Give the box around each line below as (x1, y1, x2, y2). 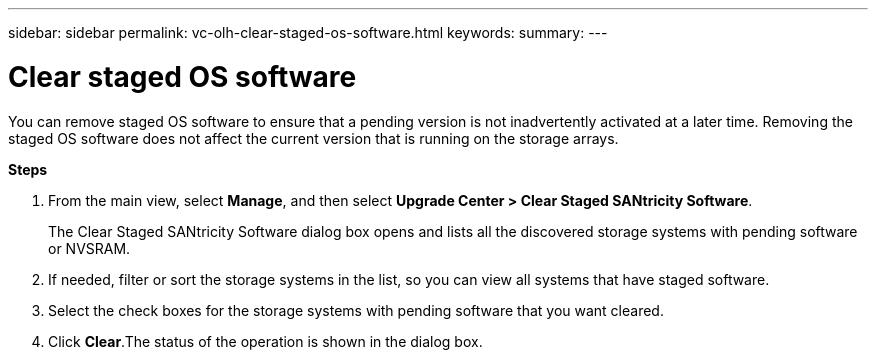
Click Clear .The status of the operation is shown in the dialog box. (48, 332, 483, 350)
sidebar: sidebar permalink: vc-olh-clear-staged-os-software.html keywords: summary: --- (8, 24, 608, 41)
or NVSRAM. (48, 239, 131, 257)
